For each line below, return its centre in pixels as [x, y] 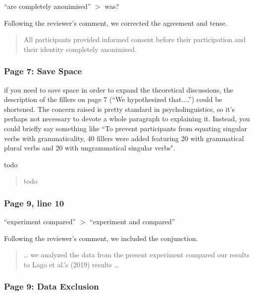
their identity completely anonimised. [80, 49]
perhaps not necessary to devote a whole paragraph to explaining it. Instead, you [127, 119]
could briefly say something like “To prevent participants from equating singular [126, 128]
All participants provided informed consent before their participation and [135, 39]
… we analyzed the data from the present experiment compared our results [136, 255]
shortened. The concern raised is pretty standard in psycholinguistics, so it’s [120, 109]
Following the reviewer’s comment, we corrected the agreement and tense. [116, 23]
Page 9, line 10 [34, 203]
